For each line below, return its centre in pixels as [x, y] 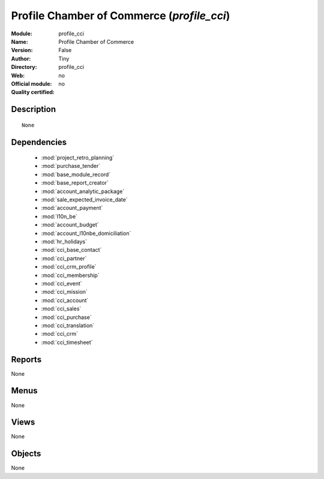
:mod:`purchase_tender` [71, 166]
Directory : [24, 67]
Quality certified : [33, 92]
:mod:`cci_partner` [64, 258]
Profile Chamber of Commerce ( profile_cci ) [121, 16]
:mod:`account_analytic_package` [83, 191]
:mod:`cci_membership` [70, 275]
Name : [19, 41]
